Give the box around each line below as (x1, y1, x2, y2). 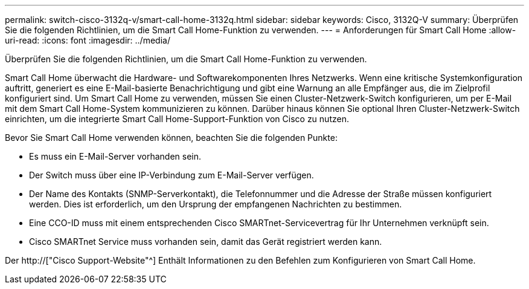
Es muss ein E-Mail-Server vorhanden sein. (29, 151, 202, 161)
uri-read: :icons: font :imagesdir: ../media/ (5, 35, 170, 45)
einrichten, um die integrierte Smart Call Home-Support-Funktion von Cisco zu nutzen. (5, 114, 349, 124)
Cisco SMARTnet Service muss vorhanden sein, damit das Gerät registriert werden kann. (29, 236, 382, 247)
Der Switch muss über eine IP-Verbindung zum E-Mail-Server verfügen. (29, 170, 314, 180)
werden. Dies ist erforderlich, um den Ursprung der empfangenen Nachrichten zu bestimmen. (29, 199, 402, 209)
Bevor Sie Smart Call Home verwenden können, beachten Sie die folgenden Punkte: (5, 132, 338, 143)
